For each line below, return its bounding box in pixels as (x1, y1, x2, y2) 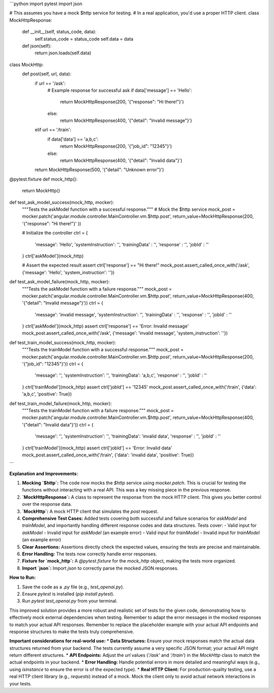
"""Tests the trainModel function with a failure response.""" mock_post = (22, 407, 175, 413)
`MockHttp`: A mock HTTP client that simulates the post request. (22, 508, 159, 514)
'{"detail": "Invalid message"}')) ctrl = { (22, 300, 104, 306)
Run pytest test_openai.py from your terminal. (22, 598, 118, 604)
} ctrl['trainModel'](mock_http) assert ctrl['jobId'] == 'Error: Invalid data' (22, 445, 173, 451)
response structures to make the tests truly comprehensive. (9, 629, 134, 635)
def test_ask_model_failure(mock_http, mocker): (9, 279, 110, 285)
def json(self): (22, 43, 52, 49)
